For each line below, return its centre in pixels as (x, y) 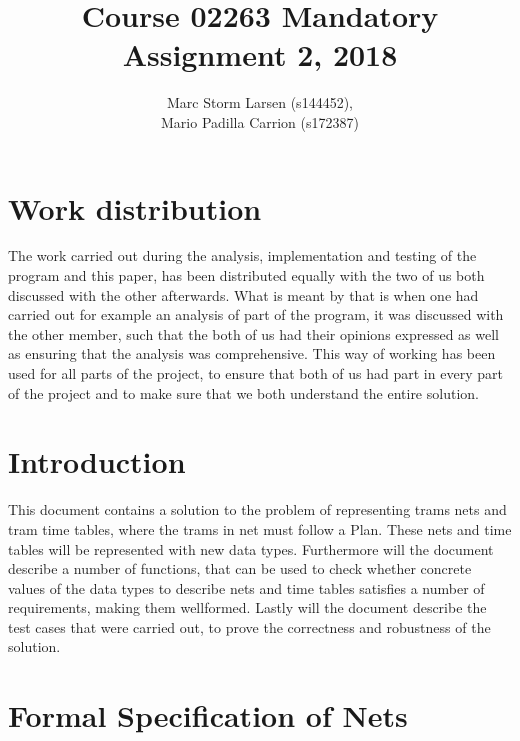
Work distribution (135, 207)
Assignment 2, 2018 (260, 54)
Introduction (97, 461)
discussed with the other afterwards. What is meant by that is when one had (243, 294)
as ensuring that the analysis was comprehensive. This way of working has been (252, 353)
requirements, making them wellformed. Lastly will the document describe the (247, 607)
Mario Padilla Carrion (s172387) (260, 121)
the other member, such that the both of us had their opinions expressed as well (253, 333)
